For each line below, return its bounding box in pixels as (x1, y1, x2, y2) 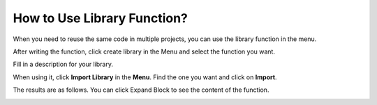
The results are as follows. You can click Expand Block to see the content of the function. (13, 86, 269, 94)
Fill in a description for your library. (13, 60, 113, 69)
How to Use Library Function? (13, 10, 188, 26)
